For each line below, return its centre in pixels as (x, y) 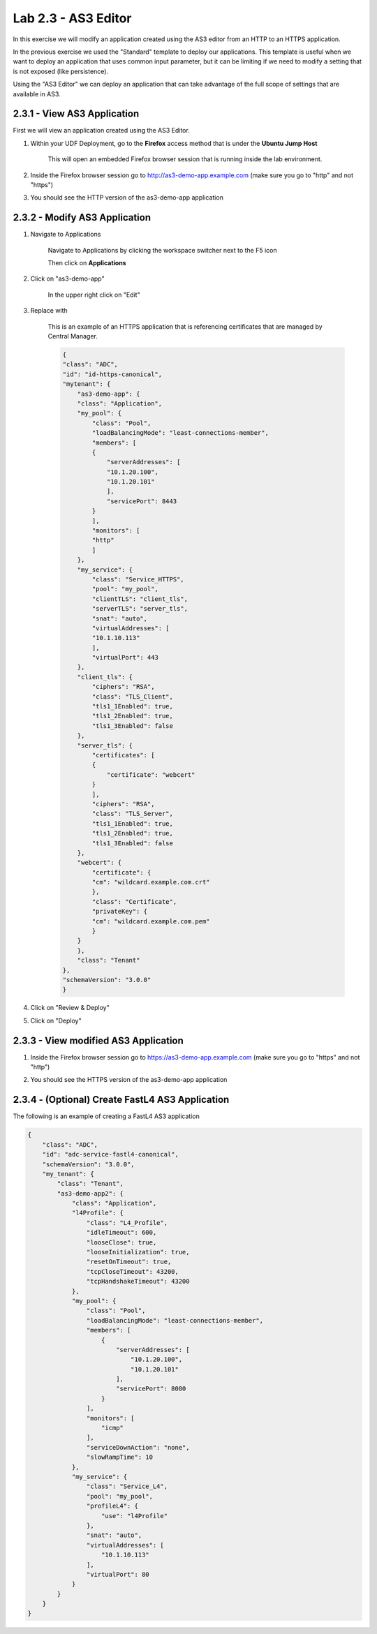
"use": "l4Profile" (134, 1516)
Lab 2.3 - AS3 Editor (72, 18)
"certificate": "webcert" (151, 774)
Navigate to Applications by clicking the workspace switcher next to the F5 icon (162, 250)
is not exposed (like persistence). (60, 71)
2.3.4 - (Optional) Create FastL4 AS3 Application (121, 1100)
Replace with (49, 311)
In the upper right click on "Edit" (94, 295)
